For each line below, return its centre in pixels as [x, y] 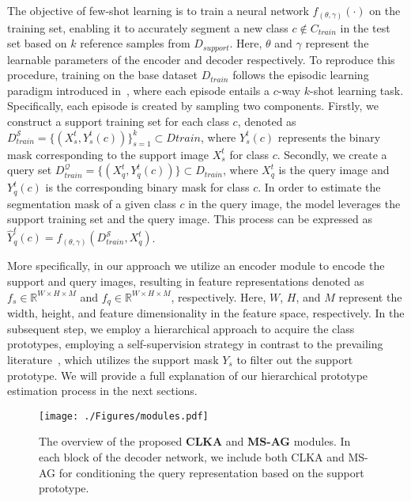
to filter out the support [295, 359]
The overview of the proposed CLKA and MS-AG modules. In [195, 441]
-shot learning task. [357, 90]
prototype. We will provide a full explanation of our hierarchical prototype [188, 375]
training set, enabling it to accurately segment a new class [148, 27]
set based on [37, 43]
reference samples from [135, 43]
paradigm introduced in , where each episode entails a [139, 90]
